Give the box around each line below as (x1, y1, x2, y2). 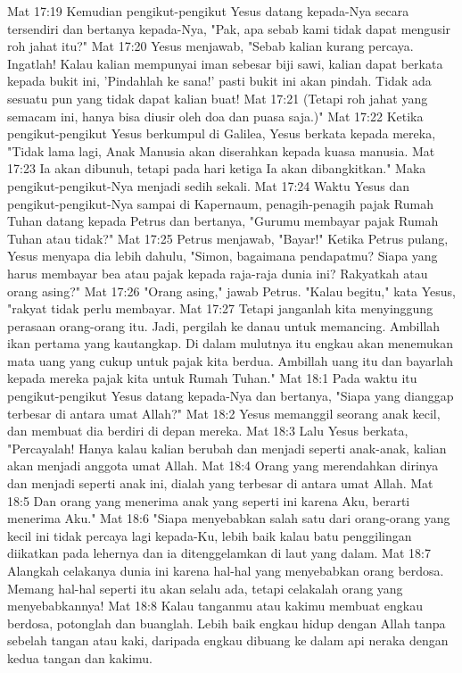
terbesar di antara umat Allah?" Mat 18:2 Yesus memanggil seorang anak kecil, (7, 403, 441, 422)
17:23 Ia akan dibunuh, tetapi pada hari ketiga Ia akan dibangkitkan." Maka (7, 159, 426, 178)
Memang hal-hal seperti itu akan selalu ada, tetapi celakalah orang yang (7, 578, 403, 597)
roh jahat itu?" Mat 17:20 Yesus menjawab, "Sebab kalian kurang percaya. (7, 37, 414, 55)
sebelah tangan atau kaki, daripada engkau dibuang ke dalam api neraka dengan (7, 631, 449, 650)
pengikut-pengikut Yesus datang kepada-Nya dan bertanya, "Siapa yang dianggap (7, 386, 454, 405)
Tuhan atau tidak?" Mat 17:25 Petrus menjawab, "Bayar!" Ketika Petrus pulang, (7, 228, 449, 247)
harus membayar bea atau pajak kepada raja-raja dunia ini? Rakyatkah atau (7, 263, 428, 282)
